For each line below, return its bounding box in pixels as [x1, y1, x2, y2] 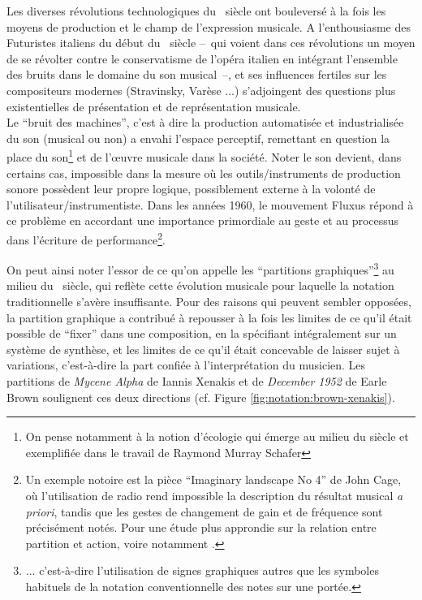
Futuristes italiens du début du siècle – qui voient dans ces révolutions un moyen [6, 34, 416, 51]
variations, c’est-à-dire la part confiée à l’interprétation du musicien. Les [6, 356, 366, 373]
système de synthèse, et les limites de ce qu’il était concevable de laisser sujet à [6, 340, 400, 357]
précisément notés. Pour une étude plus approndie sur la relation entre [25, 519, 377, 536]
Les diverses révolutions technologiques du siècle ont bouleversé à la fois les [6, 2, 386, 19]
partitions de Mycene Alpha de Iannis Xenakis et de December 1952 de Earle [6, 373, 387, 390]
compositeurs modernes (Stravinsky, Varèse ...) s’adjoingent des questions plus [6, 81, 396, 98]
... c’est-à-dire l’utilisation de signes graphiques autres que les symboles [25, 562, 379, 579]
